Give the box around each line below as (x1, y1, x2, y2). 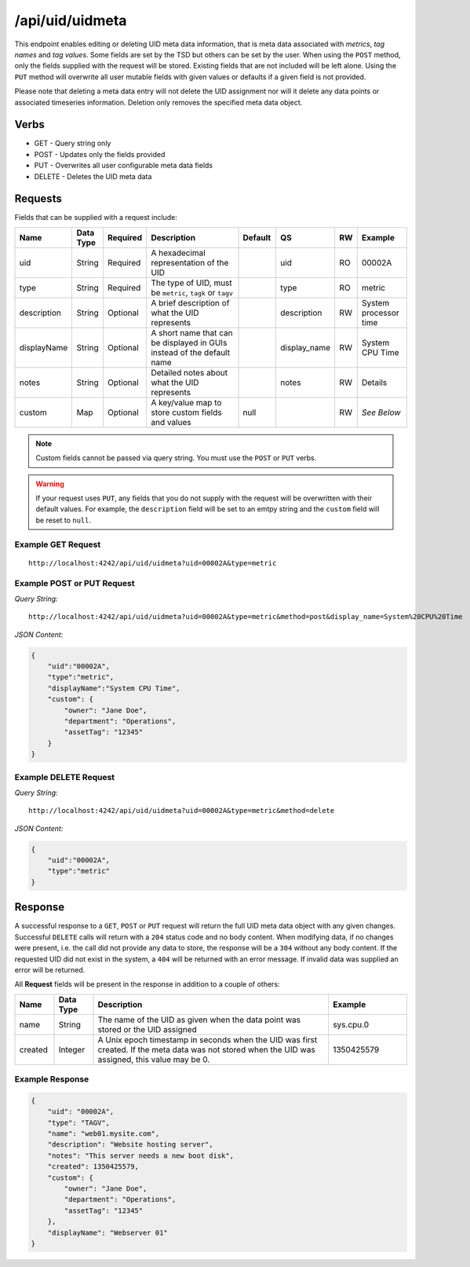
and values (150, 416, 191, 427)
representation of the (150, 257, 229, 268)
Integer (58, 1044, 86, 1055)
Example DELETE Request (14, 771, 115, 782)
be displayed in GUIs (150, 337, 228, 348)
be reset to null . (35, 515, 92, 525)
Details (361, 377, 388, 388)
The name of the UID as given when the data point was (97, 1014, 301, 1025)
